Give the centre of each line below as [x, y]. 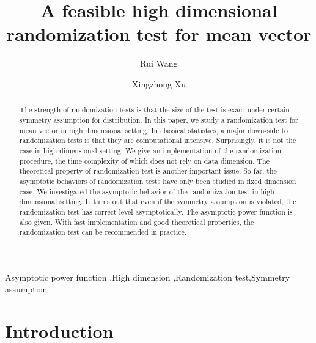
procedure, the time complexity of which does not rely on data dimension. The [144, 160]
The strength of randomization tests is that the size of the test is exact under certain [154, 110]
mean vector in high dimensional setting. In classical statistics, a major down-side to [153, 130]
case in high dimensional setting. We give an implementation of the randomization [150, 150]
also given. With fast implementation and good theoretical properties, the [137, 222]
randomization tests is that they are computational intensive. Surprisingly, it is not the [158, 140]
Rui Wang [159, 63]
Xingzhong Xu [159, 83]
